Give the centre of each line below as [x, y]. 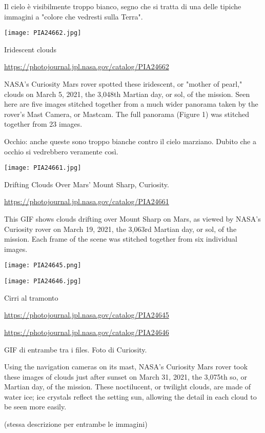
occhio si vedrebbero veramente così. [61, 151]
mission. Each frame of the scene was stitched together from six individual [121, 239]
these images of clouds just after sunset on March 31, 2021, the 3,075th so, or [126, 376]
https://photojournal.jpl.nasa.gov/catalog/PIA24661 [87, 201]
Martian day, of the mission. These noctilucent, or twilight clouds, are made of [128, 387]
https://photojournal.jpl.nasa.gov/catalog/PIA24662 [87, 66]
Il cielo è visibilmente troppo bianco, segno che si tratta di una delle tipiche [123, 6]
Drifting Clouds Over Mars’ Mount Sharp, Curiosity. [87, 184]
